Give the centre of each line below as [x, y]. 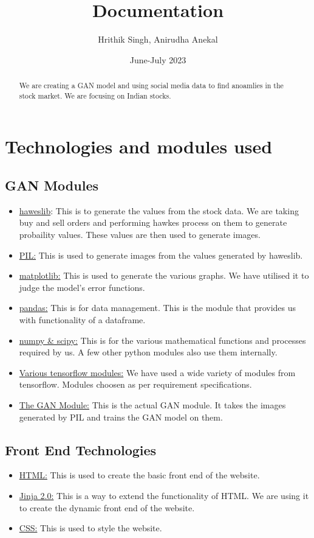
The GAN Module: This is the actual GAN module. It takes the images [152, 404]
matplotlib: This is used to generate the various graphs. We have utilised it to [164, 275]
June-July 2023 [158, 59]
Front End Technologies [81, 449]
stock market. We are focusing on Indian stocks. [95, 95]
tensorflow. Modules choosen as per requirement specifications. [135, 384]
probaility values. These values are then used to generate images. [140, 234]
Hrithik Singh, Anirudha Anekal [158, 39]
